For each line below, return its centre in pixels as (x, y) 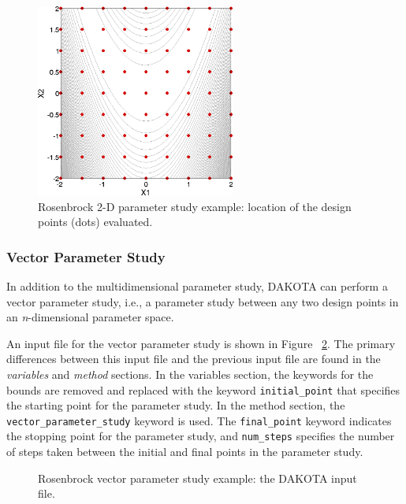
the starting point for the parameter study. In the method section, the (176, 405)
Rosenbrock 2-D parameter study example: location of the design (195, 206)
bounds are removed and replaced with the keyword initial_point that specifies (203, 389)
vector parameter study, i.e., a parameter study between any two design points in (203, 301)
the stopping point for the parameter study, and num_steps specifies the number (201, 436)
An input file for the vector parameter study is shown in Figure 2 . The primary (201, 343)
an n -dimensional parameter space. (90, 317)
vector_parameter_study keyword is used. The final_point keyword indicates (199, 420)
